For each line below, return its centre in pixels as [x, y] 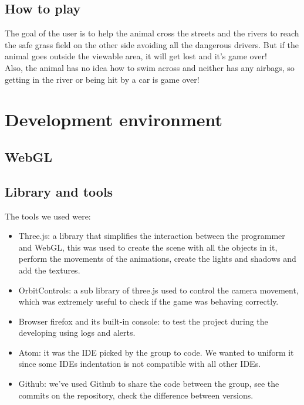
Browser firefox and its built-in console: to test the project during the [143, 321]
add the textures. [49, 270]
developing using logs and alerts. [77, 333]
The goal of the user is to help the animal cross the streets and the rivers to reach [152, 33]
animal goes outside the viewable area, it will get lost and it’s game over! [136, 56]
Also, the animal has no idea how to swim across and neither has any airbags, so [150, 67]
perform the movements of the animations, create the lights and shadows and [157, 259]
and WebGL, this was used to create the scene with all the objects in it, [148, 247]
